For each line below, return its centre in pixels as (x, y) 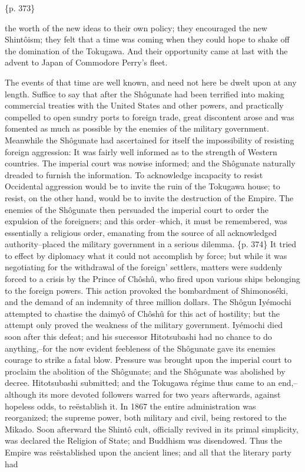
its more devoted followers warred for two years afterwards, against (160, 394)
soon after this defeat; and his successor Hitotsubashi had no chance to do (138, 337)
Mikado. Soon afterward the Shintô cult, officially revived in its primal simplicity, (152, 429)
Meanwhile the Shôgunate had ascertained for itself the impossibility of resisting (150, 140)
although (21, 394)
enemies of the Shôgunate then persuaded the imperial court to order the (137, 209)
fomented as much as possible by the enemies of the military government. (137, 128)
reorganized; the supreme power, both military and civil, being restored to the (146, 417)
